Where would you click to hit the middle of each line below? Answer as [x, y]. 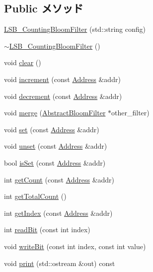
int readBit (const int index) [47, 229]
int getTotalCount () [35, 196]
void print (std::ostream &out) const [60, 263]
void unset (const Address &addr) [56, 146]
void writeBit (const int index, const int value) [75, 246]
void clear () [23, 62]
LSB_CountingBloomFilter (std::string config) [75, 29]
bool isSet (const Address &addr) [55, 162]
